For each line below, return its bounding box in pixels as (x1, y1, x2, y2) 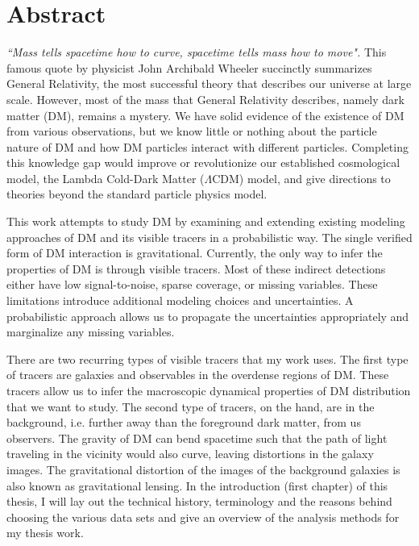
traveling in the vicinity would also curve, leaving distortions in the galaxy (6, 445, 374, 462)
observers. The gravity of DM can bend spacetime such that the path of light (6, 429, 388, 446)
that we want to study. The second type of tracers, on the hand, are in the (6, 398, 375, 415)
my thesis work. (6, 524, 84, 541)
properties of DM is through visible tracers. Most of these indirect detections (6, 260, 386, 277)
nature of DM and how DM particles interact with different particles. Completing (6, 138, 409, 155)
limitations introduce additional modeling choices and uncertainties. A (6, 292, 354, 309)
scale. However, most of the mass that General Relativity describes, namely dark (6, 90, 404, 107)
